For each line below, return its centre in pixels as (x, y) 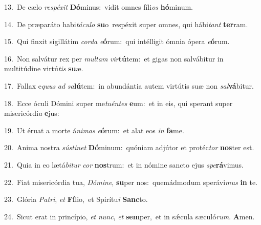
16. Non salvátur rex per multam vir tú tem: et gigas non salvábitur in (114, 58)
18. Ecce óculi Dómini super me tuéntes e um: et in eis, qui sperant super (118, 103)
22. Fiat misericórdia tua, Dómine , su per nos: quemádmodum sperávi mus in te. (131, 182)
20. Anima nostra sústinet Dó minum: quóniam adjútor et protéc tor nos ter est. (129, 147)
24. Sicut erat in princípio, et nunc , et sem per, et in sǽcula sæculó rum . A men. (129, 216)
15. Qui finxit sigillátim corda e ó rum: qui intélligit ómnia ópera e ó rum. (117, 41)
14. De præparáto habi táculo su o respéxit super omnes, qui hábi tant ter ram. (126, 24)
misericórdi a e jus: (32, 113)
